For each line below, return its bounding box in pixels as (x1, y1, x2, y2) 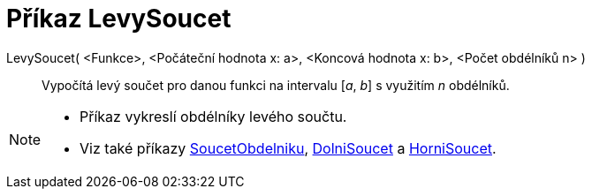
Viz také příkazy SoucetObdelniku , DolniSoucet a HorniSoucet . (80, 139, 497, 157)
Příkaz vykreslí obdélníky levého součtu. (80, 107, 347, 125)
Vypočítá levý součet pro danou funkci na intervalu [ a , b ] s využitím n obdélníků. (42, 77, 510, 93)
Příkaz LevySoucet (6, 4, 231, 34)
